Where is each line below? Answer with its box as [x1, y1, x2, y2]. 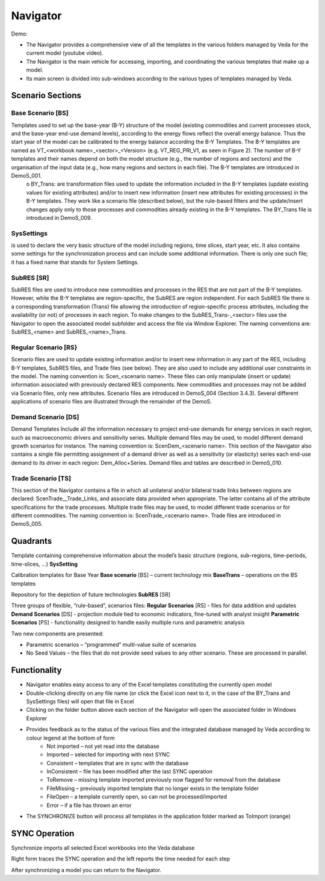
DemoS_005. [11, 520, 43, 528]
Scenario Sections [11, 90, 81, 101]
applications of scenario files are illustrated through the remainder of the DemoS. [11, 398, 212, 405]
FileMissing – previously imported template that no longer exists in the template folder [46, 785, 259, 792]
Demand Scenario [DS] [11, 412, 79, 421]
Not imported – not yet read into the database [46, 742, 159, 750]
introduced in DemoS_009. [26, 214, 93, 221]
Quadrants [11, 536, 52, 546]
